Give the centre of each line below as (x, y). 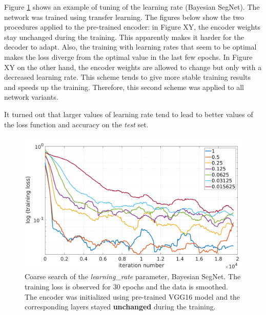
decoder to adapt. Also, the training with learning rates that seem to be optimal (130, 47)
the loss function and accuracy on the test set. (76, 124)
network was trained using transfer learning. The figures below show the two (124, 17)
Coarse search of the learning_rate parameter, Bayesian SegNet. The (133, 276)
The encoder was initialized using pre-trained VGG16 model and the (132, 296)
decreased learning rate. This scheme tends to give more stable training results (127, 77)
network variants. (31, 97)
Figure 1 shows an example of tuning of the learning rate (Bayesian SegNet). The (132, 7)
